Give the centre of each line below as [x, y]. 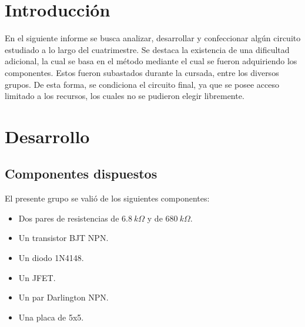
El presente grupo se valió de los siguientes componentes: [107, 198]
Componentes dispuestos [81, 174]
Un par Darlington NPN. [63, 297]
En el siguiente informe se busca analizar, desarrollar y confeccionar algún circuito [153, 38]
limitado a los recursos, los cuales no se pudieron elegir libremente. [125, 96]
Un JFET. [37, 277]
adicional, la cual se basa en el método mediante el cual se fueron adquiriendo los [151, 61]
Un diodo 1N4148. [51, 258]
